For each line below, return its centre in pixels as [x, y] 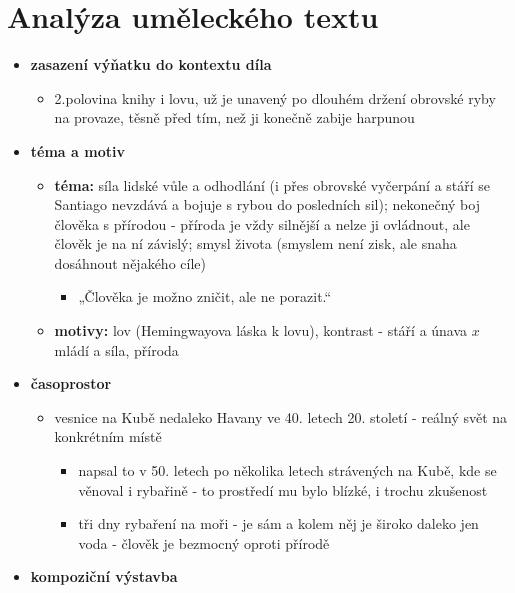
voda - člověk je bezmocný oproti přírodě [204, 542]
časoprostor [71, 383]
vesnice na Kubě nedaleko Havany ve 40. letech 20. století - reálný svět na [281, 416]
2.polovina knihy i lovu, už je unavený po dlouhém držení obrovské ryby [275, 97]
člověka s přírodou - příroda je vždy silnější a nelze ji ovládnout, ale [262, 223]
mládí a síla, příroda [116, 349]
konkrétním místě [108, 436]
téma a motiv [77, 150]
